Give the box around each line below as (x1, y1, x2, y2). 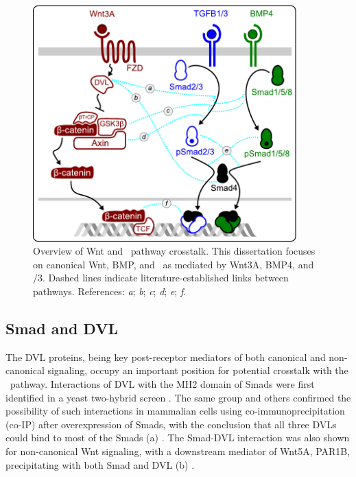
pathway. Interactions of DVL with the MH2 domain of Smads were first (10, 376, 315, 391)
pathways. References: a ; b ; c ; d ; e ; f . (33, 284, 187, 298)
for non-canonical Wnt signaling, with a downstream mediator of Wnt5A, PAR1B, (5, 443, 351, 458)
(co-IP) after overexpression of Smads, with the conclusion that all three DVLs (5, 417, 337, 431)
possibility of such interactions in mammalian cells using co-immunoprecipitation (5, 404, 345, 418)
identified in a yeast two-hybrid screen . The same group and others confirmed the (5, 390, 351, 404)
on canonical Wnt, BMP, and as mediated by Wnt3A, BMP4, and (33, 257, 314, 271)
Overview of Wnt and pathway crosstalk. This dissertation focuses (33, 244, 316, 258)
